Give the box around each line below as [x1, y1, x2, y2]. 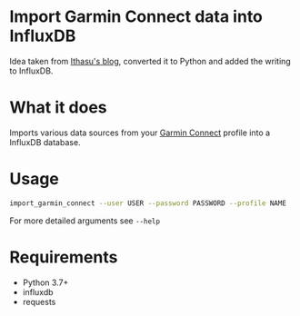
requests [22, 296, 56, 307]
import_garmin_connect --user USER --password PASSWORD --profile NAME [9, 198, 286, 208]
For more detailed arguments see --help [9, 215, 161, 226]
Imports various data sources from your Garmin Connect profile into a [9, 127, 271, 138]
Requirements [9, 247, 118, 267]
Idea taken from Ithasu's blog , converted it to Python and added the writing [9, 55, 291, 66]
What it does [9, 97, 107, 118]
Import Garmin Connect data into [9, 6, 264, 27]
